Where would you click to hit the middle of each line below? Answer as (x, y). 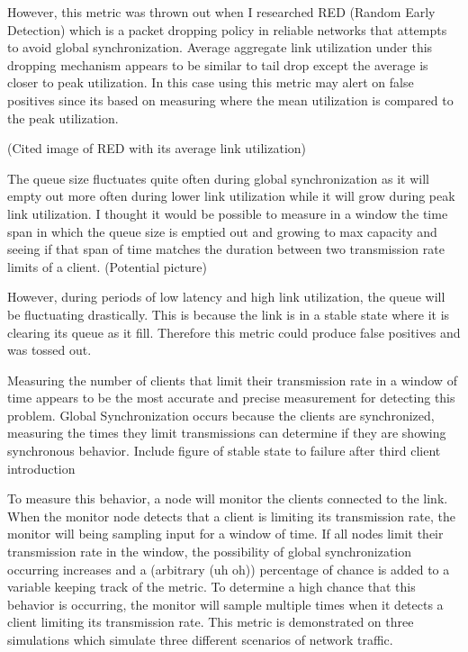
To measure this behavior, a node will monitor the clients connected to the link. (228, 498)
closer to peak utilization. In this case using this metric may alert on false (211, 82)
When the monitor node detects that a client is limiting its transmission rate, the (231, 516)
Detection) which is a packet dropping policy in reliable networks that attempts (227, 29)
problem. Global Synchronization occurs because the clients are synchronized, (221, 415)
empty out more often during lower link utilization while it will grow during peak (231, 196)
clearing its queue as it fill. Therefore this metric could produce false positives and (234, 332)
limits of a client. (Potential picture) (107, 266)
